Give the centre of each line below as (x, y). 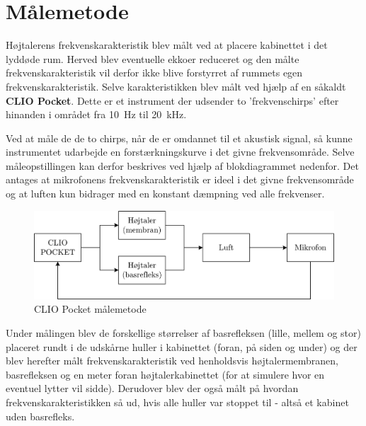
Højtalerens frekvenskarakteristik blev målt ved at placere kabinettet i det (167, 45)
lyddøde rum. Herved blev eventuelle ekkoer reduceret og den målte (153, 58)
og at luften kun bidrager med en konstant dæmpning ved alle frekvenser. (165, 194)
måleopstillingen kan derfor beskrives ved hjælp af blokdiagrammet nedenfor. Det (182, 165)
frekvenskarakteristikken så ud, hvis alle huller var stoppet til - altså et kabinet (177, 402)
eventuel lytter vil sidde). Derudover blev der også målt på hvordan (152, 388)
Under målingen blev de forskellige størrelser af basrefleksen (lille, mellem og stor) (183, 333)
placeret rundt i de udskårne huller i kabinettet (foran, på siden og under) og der (182, 346)
